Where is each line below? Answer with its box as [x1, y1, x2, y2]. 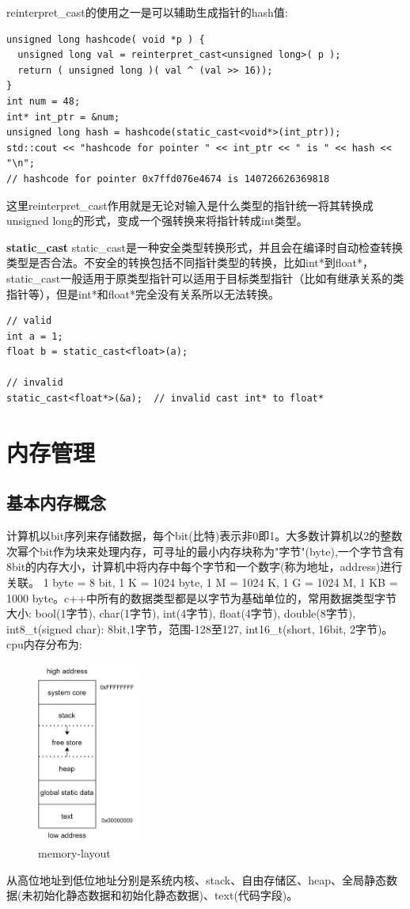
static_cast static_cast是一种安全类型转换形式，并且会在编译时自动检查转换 [6, 238, 403, 255]
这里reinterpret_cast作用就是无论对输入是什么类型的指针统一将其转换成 [6, 196, 374, 213]
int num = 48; [6, 95, 81, 107]
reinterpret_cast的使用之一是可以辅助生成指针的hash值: [6, 4, 288, 20]
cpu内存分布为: [6, 636, 82, 652]
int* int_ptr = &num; [6, 111, 120, 123]
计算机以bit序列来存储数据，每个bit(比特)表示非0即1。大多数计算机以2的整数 [6, 527, 403, 544]
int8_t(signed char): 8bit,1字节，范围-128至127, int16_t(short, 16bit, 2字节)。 [6, 620, 393, 637]
